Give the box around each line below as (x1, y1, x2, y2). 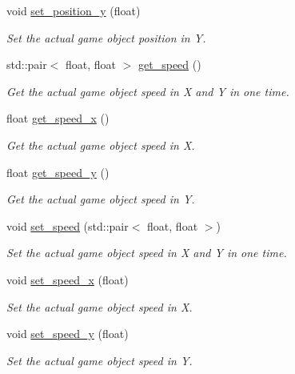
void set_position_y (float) (6, 2, 141, 18)
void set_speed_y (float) (6, 325, 129, 342)
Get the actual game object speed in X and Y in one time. (6, 82, 289, 99)
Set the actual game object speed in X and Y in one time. (6, 244, 287, 261)
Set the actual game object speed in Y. (6, 352, 193, 368)
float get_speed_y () (6, 163, 110, 180)
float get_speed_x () (6, 110, 110, 127)
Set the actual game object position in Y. (6, 29, 206, 46)
